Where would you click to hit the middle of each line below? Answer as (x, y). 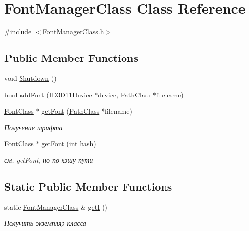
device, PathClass (124, 94)
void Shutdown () (31, 78)
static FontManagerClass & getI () (56, 206)
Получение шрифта (33, 127)
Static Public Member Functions (88, 186)
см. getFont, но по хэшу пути (49, 160)
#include (18, 31)
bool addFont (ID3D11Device (48, 94)
